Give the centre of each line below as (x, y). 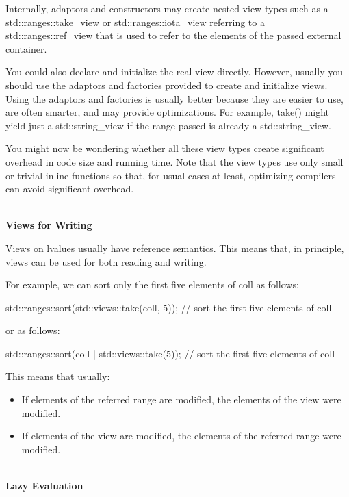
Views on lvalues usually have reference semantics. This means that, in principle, (175, 247)
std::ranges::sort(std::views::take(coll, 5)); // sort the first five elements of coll (169, 307)
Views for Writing (49, 225)
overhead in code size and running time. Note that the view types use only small (174, 161)
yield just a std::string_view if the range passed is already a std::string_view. (169, 125)
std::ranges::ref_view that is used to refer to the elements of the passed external (173, 35)
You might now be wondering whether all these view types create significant (165, 148)
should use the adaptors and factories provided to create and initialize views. (167, 85)
